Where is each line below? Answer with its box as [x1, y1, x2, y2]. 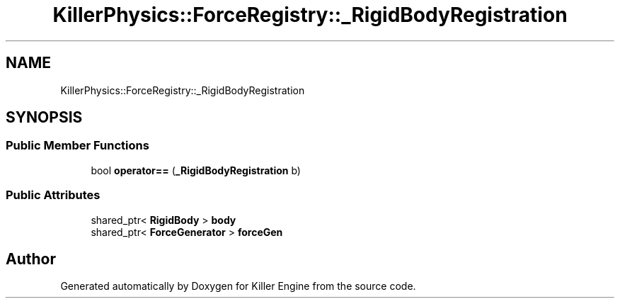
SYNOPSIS [6, 108, 83, 127]
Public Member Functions [6, 138, 149, 153]
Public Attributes [6, 188, 101, 203]
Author [6, 249, 56, 268]
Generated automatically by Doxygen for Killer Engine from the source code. [60, 280, 416, 293]
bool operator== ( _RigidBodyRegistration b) [91, 164, 301, 176]
